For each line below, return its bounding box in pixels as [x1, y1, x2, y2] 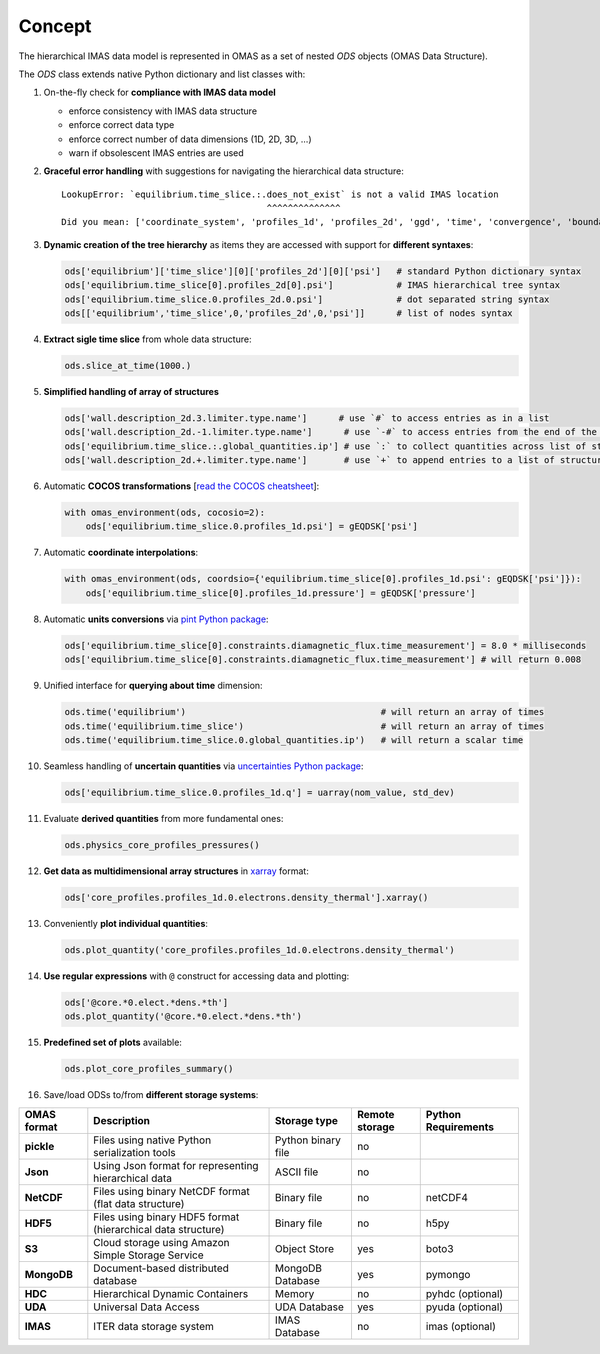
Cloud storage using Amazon [93, 1235, 230, 1249]
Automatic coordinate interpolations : [43, 546, 199, 559]
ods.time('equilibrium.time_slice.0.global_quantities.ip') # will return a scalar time [64, 734, 524, 745]
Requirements [425, 1120, 495, 1134]
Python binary [275, 1133, 342, 1147]
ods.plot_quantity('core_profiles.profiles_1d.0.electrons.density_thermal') [64, 944, 455, 955]
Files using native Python [93, 1133, 212, 1147]
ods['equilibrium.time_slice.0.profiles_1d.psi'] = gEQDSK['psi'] [85, 521, 419, 532]
